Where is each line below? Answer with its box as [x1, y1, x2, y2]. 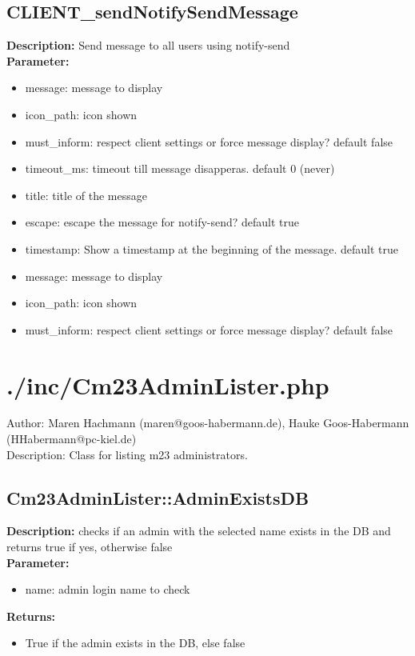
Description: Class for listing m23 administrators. [6, 446, 248, 462]
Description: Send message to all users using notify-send [6, 37, 290, 54]
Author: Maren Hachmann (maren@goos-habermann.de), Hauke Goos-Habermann [6, 414, 409, 431]
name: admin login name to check [25, 581, 190, 598]
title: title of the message [25, 186, 147, 203]
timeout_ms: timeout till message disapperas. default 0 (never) [25, 160, 335, 177]
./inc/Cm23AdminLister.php [6, 368, 329, 401]
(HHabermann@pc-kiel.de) [6, 430, 137, 447]
